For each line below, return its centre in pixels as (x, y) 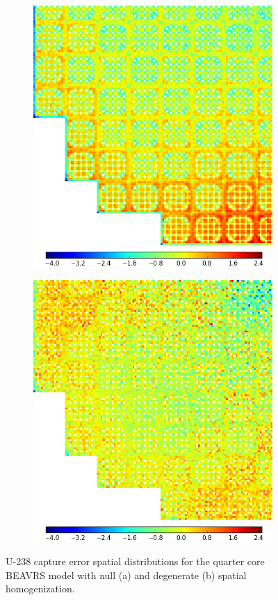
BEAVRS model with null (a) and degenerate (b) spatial (126, 575)
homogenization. (40, 589)
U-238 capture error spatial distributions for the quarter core (135, 561)
